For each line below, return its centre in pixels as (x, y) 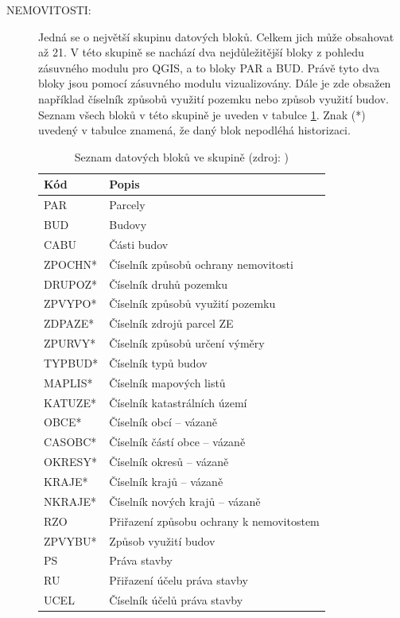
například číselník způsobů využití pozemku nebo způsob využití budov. (214, 98)
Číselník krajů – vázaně (166, 481)
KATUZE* (70, 402)
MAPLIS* (68, 382)
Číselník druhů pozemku (168, 284)
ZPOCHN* (71, 264)
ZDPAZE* (69, 323)
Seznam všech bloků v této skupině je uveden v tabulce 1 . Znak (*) (202, 114)
